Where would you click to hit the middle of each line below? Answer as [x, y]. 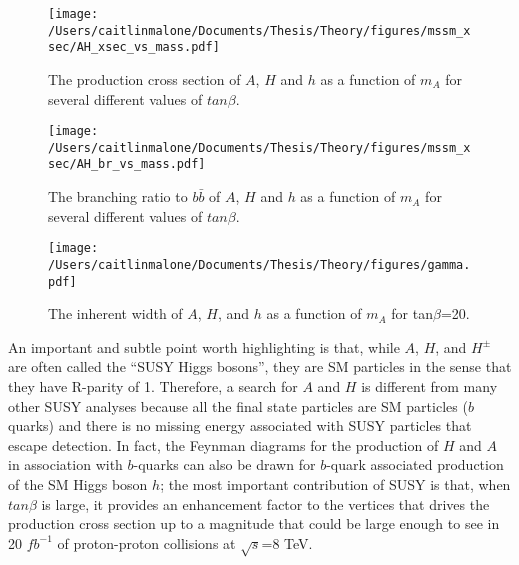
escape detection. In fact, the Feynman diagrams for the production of [223, 444]
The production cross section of [144, 78]
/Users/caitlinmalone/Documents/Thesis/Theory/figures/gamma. [259, 264]
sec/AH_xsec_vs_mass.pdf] [134, 47]
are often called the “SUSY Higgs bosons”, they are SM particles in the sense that [260, 366]
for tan [412, 313]
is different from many [429, 386]
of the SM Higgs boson [78, 484]
